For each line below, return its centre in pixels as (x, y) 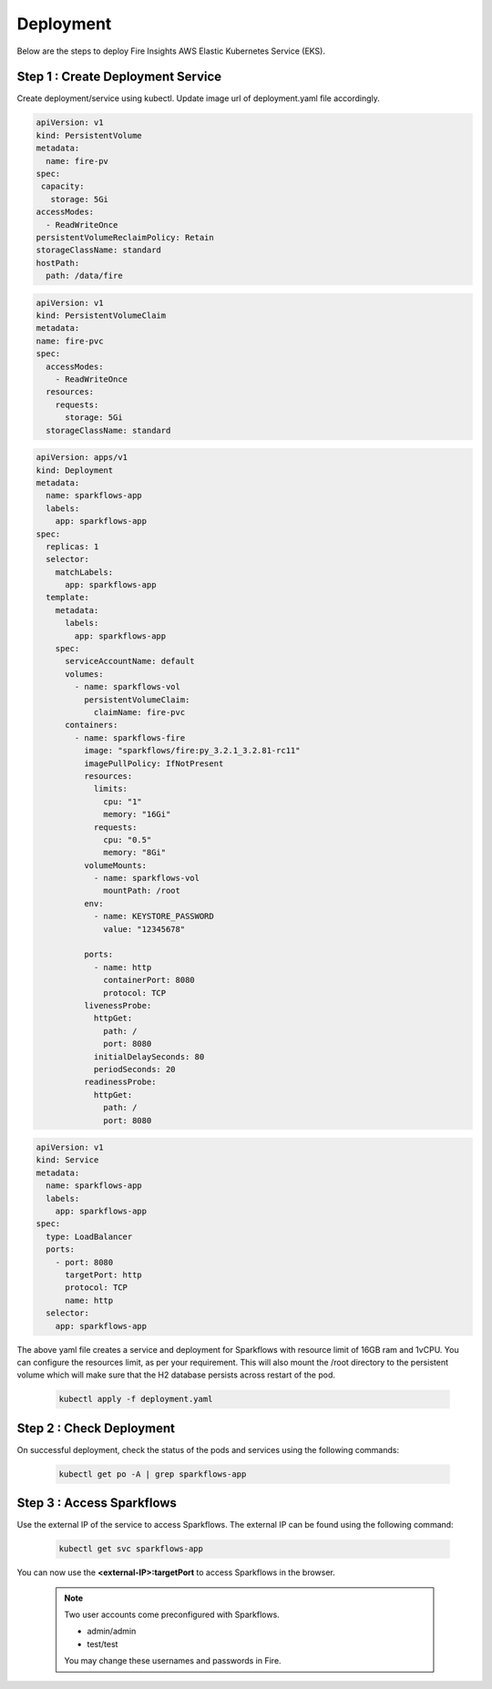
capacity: (63, 186)
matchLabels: (84, 572)
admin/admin (112, 1632)
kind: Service (67, 1160)
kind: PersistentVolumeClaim (101, 316)
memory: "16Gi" (137, 814)
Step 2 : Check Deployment (96, 1428)
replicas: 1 (72, 546)
